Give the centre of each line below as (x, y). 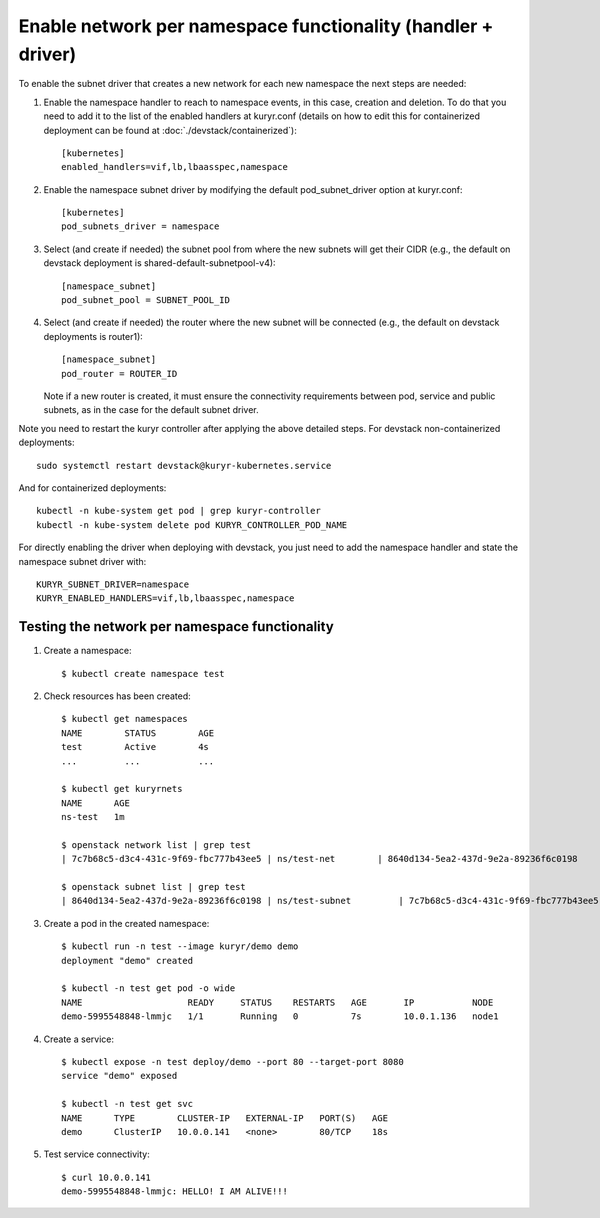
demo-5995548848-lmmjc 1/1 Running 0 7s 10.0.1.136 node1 (280, 1016)
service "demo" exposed (119, 1076)
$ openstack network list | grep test (156, 844)
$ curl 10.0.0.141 (106, 1177)
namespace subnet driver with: (82, 561)
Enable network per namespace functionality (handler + (256, 26)
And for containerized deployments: (92, 487)
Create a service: (79, 1039)
